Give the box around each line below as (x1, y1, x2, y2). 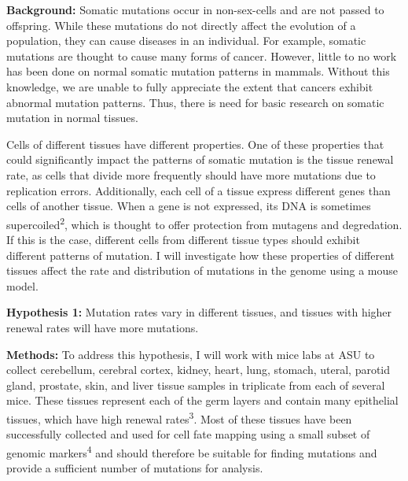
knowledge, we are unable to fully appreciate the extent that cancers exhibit (6, 78, 373, 94)
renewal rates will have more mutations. (6, 319, 199, 335)
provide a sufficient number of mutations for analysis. (6, 460, 263, 475)
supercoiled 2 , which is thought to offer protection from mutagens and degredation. (6, 213, 402, 232)
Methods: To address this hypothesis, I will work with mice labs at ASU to (6, 346, 375, 362)
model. (6, 277, 39, 294)
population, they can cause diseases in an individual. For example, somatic (6, 32, 366, 49)
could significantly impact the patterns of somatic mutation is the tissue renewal (6, 151, 394, 168)
